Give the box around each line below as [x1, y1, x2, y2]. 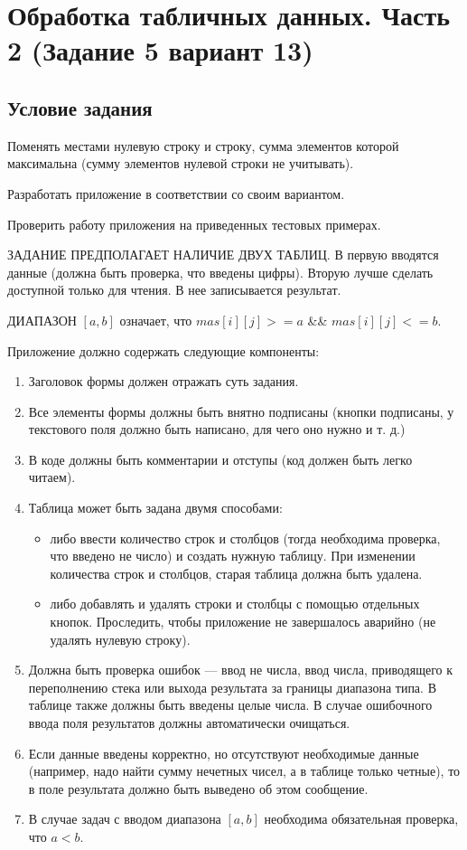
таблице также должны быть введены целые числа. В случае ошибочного [28, 695, 433, 714]
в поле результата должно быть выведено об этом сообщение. [28, 779, 369, 798]
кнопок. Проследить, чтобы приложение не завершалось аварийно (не [50, 612, 436, 631]
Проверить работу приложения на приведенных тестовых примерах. [7, 214, 381, 233]
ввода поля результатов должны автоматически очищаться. [28, 713, 350, 732]
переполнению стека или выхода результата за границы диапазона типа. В [28, 677, 436, 696]
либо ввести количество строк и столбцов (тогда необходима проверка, [50, 528, 441, 547]
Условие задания [7, 93, 153, 121]
